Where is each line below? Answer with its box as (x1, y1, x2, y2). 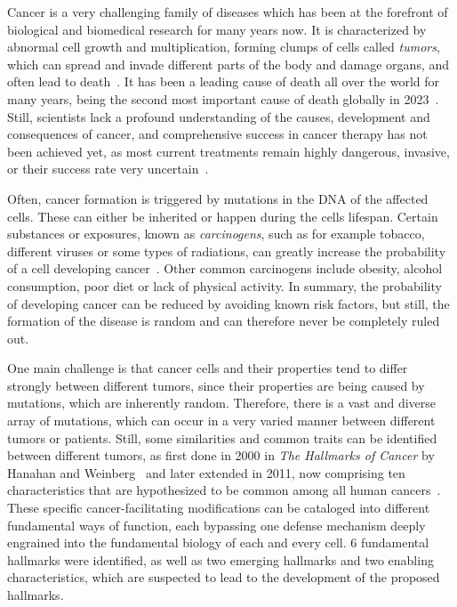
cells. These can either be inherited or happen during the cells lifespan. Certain (7, 206, 438, 225)
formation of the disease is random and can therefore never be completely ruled (7, 312, 440, 330)
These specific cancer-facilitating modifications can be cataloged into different (7, 498, 430, 517)
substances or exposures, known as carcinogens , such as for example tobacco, (7, 224, 425, 243)
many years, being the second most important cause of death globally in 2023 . (7, 89, 439, 108)
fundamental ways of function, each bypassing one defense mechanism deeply (7, 515, 426, 534)
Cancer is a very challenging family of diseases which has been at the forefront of (7, 3, 448, 20)
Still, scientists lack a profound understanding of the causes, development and (7, 107, 430, 125)
